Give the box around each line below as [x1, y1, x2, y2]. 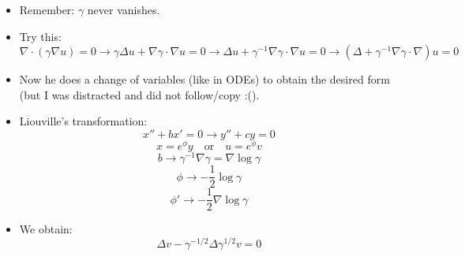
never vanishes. [87, 2, 160, 17]
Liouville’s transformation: [19, 113, 148, 129]
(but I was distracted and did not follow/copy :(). [19, 86, 260, 102]
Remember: [19, 2, 75, 17]
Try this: [19, 28, 62, 44]
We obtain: [19, 221, 73, 237]
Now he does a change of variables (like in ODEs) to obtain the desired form [19, 71, 390, 88]
